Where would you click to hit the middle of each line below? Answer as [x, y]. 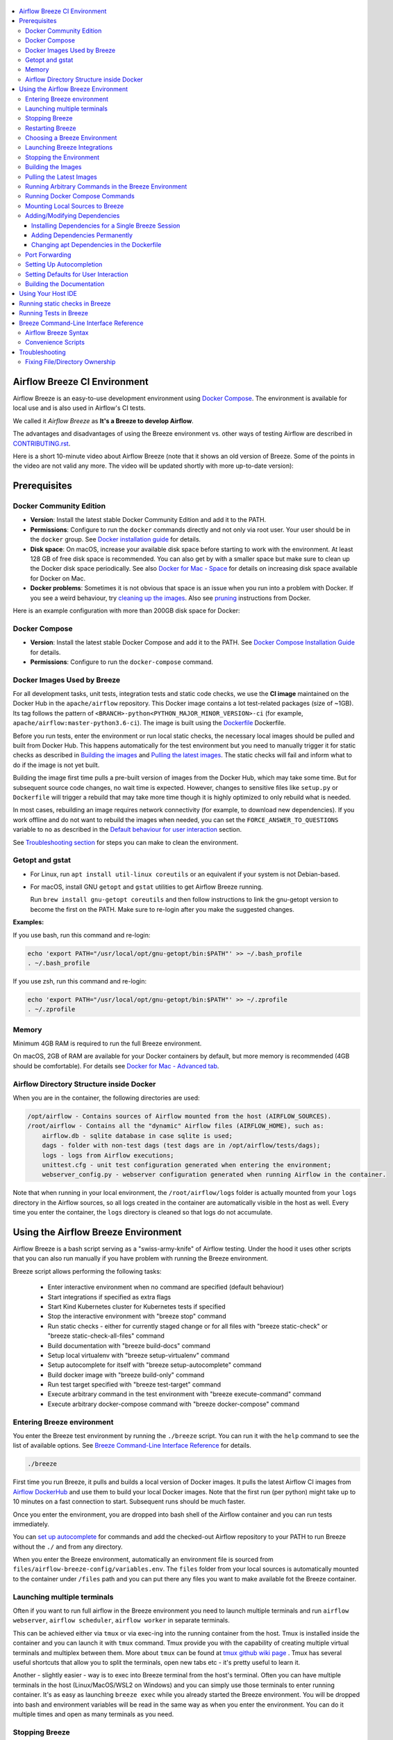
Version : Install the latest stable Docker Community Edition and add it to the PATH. [148, 520]
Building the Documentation [65, 284]
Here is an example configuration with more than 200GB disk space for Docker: [126, 610]
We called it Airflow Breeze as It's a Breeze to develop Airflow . [103, 420]
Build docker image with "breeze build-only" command [126, 1375]
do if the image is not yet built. [56, 765]
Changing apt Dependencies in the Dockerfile [97, 245]
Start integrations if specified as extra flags [109, 1297]
